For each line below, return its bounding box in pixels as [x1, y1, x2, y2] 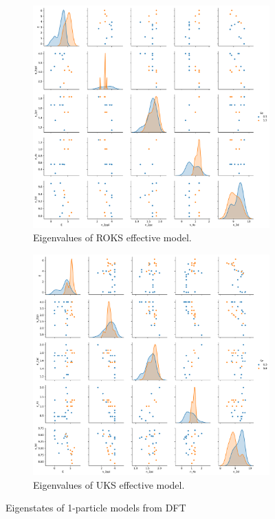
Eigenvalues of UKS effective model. [33, 477, 185, 492]
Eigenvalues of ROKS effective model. [33, 230, 192, 245]
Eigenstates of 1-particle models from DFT [5, 500, 186, 515]
